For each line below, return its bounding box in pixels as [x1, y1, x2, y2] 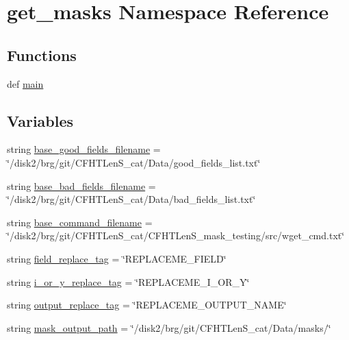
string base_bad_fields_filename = [7, 178, 156, 193]
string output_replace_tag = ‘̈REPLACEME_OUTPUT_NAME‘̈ [7, 297, 287, 312]
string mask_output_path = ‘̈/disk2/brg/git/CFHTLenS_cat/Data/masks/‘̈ [7, 320, 331, 335]
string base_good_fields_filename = [7, 142, 161, 156]
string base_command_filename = [7, 215, 153, 229]
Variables [7, 110, 74, 131]
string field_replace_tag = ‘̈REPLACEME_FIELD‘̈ [7, 251, 227, 265]
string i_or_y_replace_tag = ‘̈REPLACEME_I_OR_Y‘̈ [7, 274, 250, 289]
